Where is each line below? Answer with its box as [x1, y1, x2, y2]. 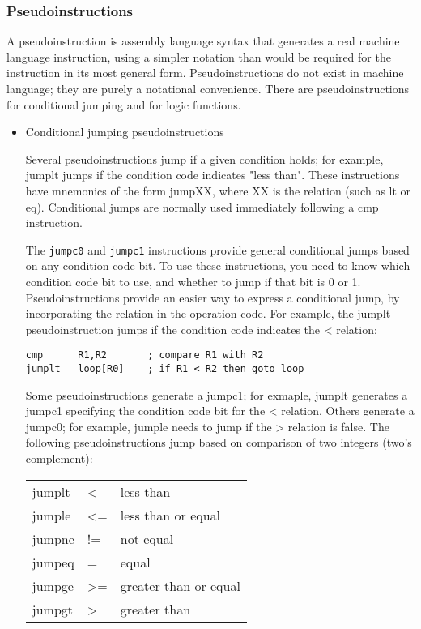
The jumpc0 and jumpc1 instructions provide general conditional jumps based [25, 241, 410, 258]
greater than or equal [120, 576, 240, 595]
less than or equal [120, 505, 221, 524]
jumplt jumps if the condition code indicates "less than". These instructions [25, 166, 400, 183]
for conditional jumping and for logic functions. [6, 96, 241, 113]
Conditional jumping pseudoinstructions [25, 123, 224, 140]
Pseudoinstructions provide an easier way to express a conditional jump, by [25, 289, 400, 306]
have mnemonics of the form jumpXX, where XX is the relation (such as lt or [25, 182, 411, 199]
